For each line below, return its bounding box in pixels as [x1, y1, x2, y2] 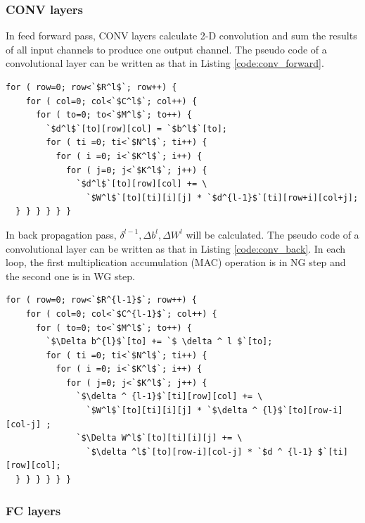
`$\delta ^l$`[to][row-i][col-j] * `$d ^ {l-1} [86, 446, 313, 457]
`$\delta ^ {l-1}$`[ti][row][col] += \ [76, 391, 263, 402]
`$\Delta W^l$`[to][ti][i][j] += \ [76, 433, 243, 443]
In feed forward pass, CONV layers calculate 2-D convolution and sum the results [6, 28, 357, 43]
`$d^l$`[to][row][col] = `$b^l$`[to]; [46, 123, 227, 134]
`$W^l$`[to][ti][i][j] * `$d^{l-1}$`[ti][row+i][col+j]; [86, 192, 359, 203]
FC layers [6, 501, 61, 519]
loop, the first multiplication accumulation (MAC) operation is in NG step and [6, 255, 346, 270]
